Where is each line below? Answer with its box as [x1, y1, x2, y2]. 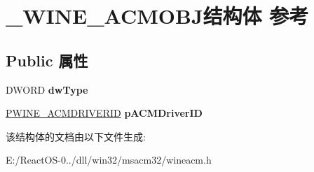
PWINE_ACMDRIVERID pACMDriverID [6, 106, 203, 120]
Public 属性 [6, 49, 88, 71]
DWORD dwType [6, 82, 88, 96]
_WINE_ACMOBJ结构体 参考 [6, 1, 309, 30]
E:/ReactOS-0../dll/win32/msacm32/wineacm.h [6, 152, 212, 167]
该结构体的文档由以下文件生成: [6, 129, 146, 143]
